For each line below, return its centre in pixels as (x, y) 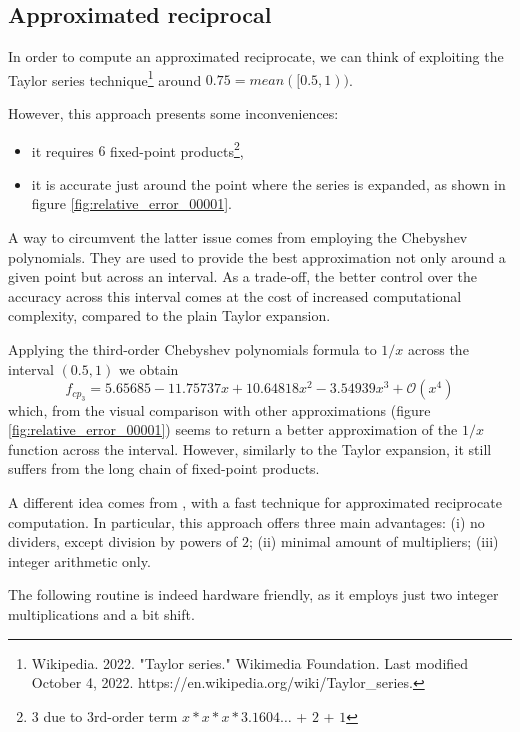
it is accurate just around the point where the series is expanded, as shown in (268, 183)
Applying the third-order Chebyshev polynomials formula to (192, 349)
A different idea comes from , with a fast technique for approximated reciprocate (255, 502)
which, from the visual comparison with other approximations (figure (219, 409)
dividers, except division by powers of (123, 541)
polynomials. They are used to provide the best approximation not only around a (257, 256)
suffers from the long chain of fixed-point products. (164, 468)
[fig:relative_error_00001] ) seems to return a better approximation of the (233, 429)
